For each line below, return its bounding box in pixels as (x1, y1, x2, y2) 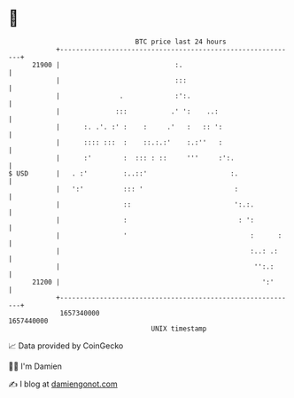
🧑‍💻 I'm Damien (8, 361, 63, 371)
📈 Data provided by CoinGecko (8, 340, 124, 351)
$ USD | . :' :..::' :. (8, 168, 239, 178)
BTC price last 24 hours (135, 37, 227, 46)
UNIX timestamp (151, 324, 207, 333)
